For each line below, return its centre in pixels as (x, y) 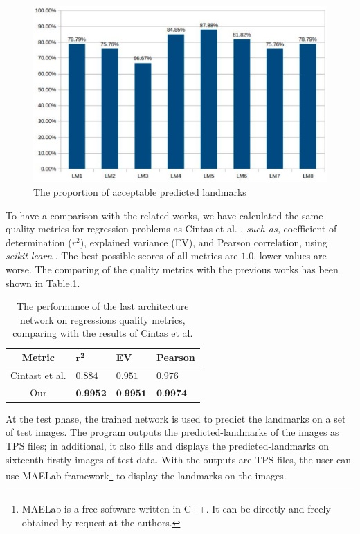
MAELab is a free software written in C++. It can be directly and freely (176, 509)
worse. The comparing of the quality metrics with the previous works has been (172, 269)
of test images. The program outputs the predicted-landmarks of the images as (172, 432)
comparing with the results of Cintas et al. (103, 333)
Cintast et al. (38, 375)
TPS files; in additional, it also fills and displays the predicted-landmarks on (168, 445)
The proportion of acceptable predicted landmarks (140, 192)
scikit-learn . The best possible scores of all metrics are (122, 256)
